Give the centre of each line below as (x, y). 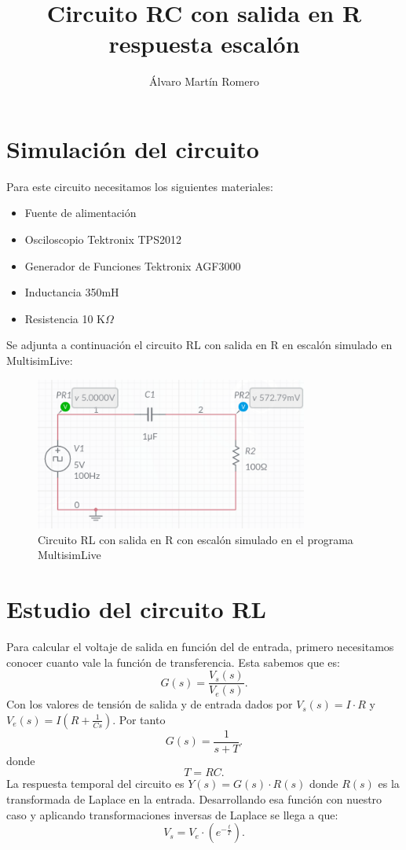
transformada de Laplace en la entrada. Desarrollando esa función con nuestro (194, 799)
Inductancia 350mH (72, 292)
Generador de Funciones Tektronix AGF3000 (133, 265)
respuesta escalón (204, 44)
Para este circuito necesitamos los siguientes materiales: (140, 186)
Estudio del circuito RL (136, 608)
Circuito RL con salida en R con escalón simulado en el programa (196, 539)
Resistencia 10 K (65, 318)
